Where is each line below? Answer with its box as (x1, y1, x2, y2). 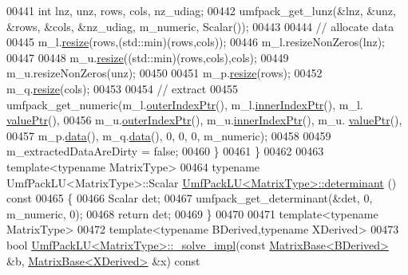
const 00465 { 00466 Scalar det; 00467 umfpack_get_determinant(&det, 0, (6, 190, 373, 206)
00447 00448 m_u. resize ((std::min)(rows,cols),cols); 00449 (6, 49, 289, 65)
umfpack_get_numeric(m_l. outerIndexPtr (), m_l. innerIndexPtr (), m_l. (6, 96, 363, 112)
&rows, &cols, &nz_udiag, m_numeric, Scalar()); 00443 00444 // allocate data (6, 18, 394, 34)
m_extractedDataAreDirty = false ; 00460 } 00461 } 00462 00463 (6, 143, 324, 159)
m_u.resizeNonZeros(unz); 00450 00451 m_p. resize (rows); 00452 (6, 65, 323, 81)
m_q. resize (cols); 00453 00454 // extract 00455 (6, 80, 238, 96)
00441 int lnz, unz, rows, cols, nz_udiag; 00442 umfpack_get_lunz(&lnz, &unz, (6, 2, 396, 18)
